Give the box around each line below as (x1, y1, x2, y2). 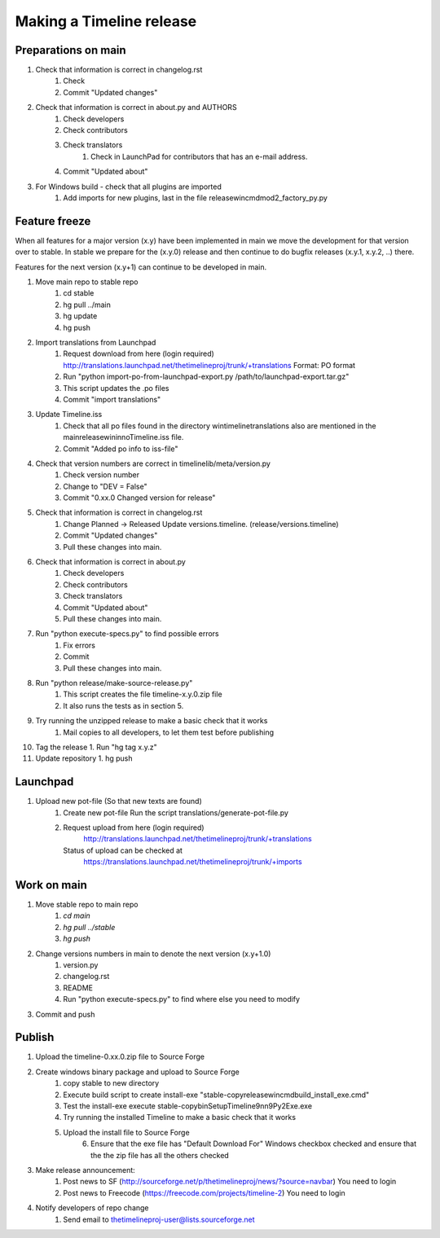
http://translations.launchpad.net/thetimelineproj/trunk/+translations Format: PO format (63, 360, 356, 370)
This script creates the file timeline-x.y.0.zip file (63, 689, 223, 700)
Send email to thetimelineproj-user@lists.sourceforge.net (63, 1214, 256, 1224)
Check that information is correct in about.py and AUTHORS (35, 103, 237, 112)
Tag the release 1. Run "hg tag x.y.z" (35, 742, 158, 752)
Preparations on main (15, 43, 126, 57)
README (63, 982, 94, 993)
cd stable (63, 288, 95, 298)
